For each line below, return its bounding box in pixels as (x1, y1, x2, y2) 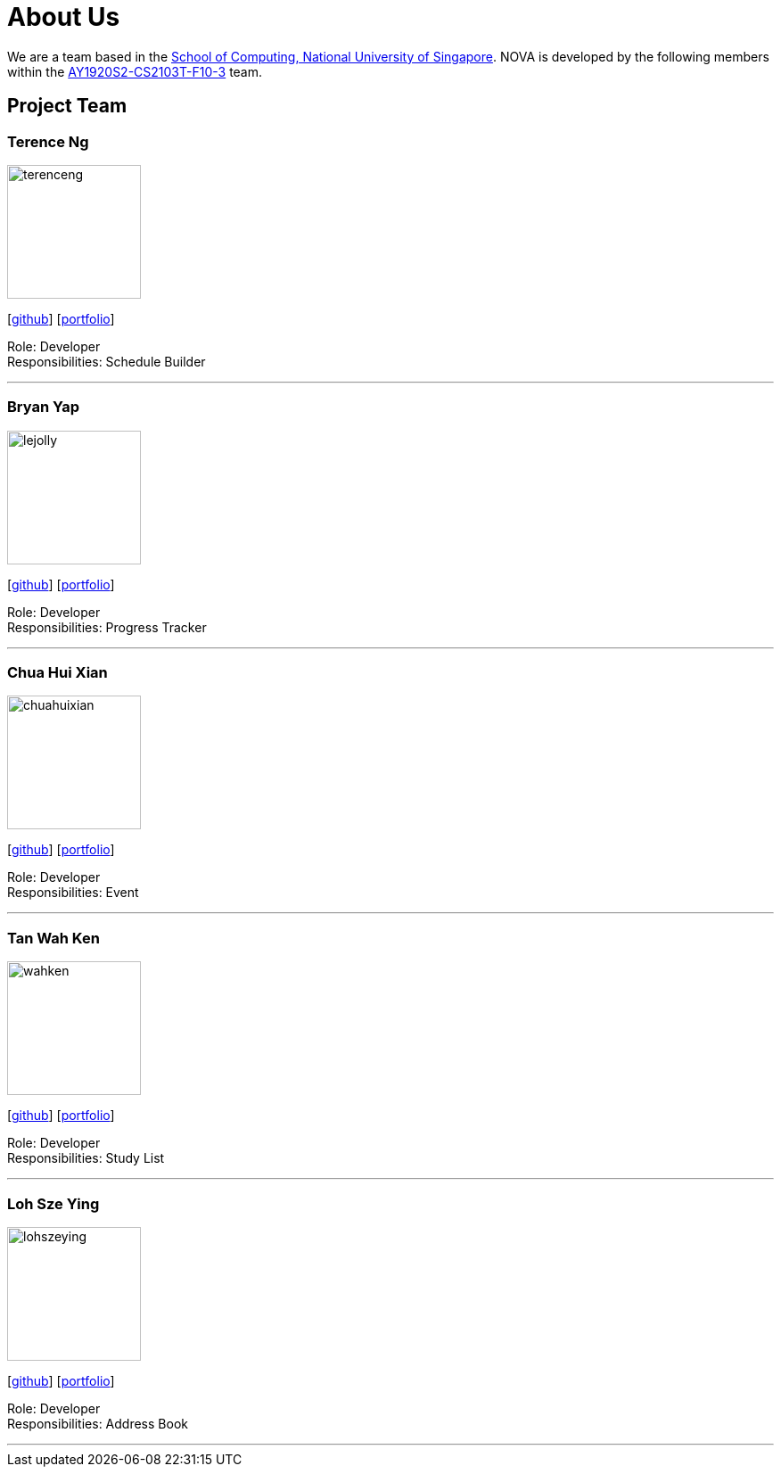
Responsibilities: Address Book (7, 1415, 188, 1431)
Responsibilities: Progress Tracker (7, 619, 207, 635)
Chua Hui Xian (7, 663, 108, 682)
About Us (7, 2, 120, 32)
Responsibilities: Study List (7, 1150, 165, 1166)
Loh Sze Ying (7, 1194, 100, 1213)
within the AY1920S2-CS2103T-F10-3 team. (7, 63, 263, 79)
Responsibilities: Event (7, 885, 139, 901)
